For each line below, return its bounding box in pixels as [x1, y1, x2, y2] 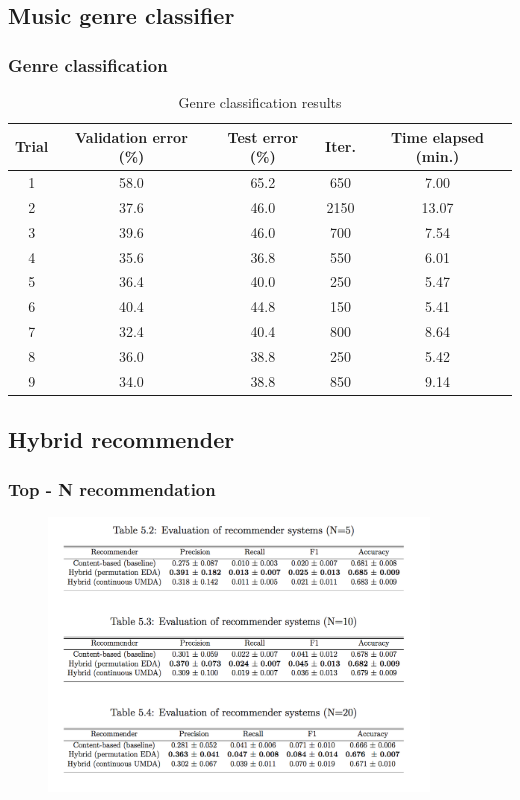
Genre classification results [178, 92, 342, 112]
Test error [227, 126, 299, 147]
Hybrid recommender [8, 424, 235, 455]
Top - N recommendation [8, 476, 216, 501]
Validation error [75, 126, 188, 147]
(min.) [415, 146, 460, 167]
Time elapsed [390, 126, 485, 147]
